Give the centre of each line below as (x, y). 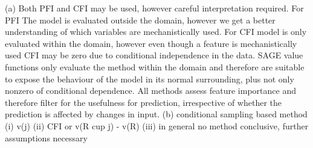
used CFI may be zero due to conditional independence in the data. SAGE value (154, 55)
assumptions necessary (46, 137)
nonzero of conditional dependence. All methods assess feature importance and (150, 91)
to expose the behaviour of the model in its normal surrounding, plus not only (150, 79)
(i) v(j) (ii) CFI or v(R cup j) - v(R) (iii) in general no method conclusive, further (157, 125)
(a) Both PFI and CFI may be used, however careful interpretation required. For (154, 8)
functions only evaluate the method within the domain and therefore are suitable (155, 66)
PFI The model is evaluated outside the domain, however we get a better (140, 20)
